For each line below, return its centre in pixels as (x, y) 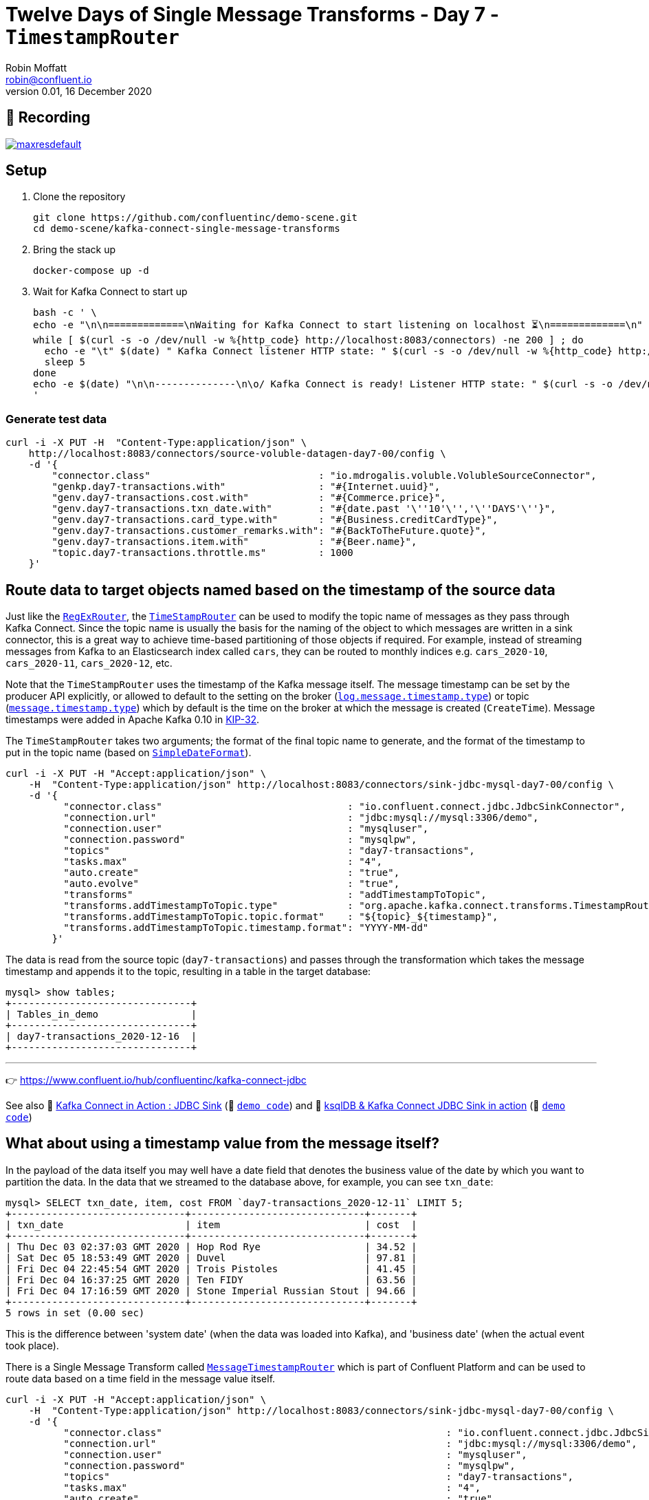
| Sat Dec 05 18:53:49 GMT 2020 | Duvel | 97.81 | (211, 1257)
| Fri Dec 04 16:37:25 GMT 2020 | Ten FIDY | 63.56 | (211, 1279)
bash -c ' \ (65, 313)
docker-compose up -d (91, 271)
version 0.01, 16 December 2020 (79, 91)
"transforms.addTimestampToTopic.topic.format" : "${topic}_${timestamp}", (281, 917)
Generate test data (56, 419)
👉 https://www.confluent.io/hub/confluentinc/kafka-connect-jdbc (156, 1080)
